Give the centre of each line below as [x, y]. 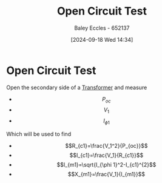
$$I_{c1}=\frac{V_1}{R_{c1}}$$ [106, 155]
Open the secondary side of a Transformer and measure [77, 87]
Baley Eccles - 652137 [102, 28]
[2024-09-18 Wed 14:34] [102, 39]
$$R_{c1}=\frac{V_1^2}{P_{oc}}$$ [106, 146]
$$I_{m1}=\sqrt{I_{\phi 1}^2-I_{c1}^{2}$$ [106, 165]
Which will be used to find [39, 134]
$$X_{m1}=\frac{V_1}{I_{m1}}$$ [106, 175]
